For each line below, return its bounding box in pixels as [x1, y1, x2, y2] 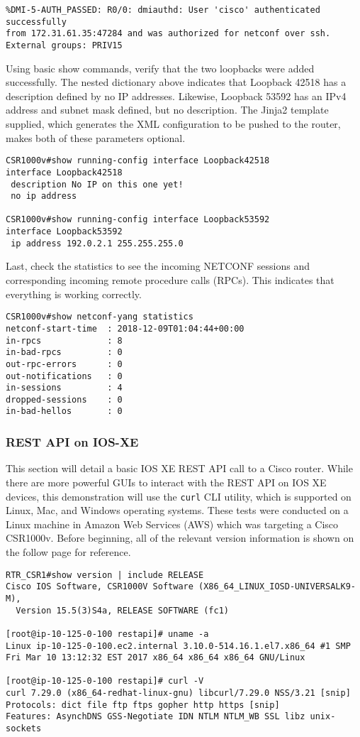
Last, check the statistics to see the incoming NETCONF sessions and [6, 258, 310, 273]
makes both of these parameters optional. [6, 130, 186, 145]
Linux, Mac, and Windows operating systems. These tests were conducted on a [6, 503, 349, 518]
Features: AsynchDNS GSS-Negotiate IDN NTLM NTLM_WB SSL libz [6, 711, 305, 722]
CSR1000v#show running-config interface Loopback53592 [6, 214, 270, 225]
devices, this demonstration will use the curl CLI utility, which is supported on [6, 488, 351, 503]
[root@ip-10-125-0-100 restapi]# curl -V [6, 676, 204, 687]
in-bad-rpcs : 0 [6, 347, 123, 358]
